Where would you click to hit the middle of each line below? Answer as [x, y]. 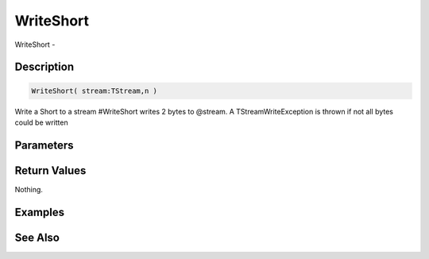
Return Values [50, 170]
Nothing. [29, 189]
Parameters [44, 145]
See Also [37, 237]
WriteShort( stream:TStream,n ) [95, 91]
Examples [40, 212]
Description [44, 67]
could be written [41, 122]
